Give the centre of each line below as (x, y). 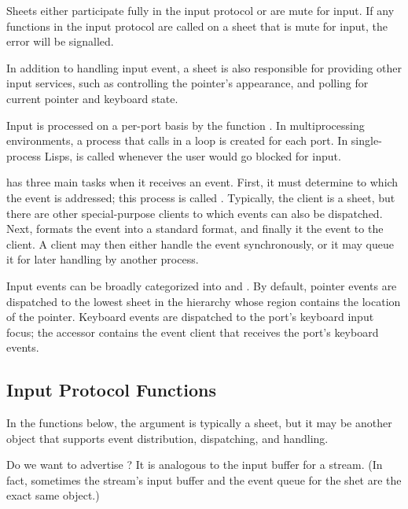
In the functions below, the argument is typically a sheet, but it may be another (199, 423)
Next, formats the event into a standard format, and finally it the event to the (195, 229)
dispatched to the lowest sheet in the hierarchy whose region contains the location (204, 301)
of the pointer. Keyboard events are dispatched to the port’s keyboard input (190, 317)
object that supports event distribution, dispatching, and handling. (167, 438)
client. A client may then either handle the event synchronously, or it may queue (200, 243)
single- (366, 140)
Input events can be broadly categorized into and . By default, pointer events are (202, 285)
